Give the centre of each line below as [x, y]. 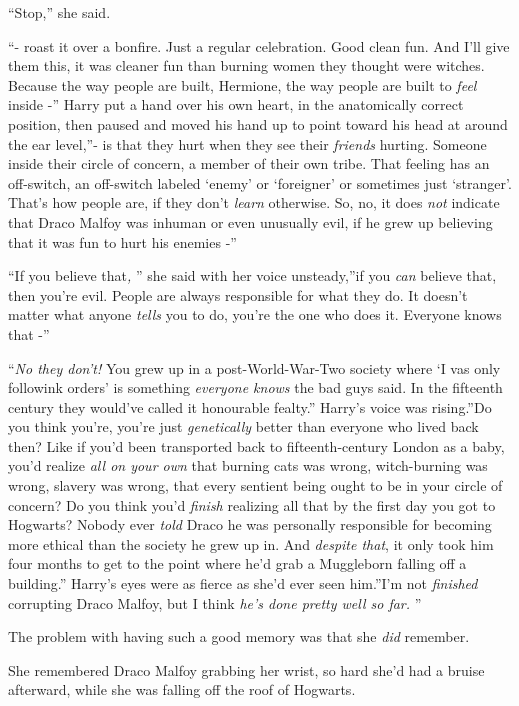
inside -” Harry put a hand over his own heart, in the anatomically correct [236, 104]
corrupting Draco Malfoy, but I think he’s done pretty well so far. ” [215, 602]
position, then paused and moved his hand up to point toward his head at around [258, 123]
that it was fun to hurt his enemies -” [122, 241]
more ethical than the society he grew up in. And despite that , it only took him [251, 543]
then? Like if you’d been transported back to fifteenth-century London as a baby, [256, 445]
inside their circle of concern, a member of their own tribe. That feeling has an [249, 163]
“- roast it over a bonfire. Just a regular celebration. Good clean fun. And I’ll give [259, 45]
